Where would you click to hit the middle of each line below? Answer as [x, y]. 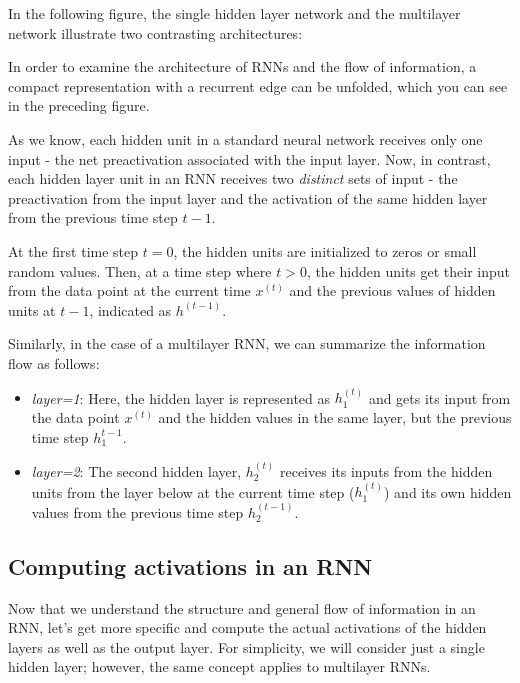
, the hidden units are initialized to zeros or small [325, 250]
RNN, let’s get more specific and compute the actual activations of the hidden [247, 627]
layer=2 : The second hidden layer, [136, 470]
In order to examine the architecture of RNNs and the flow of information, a [242, 66]
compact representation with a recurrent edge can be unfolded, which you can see [258, 85]
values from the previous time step [137, 511]
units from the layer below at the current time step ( [193, 491]
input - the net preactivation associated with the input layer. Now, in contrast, [249, 158]
